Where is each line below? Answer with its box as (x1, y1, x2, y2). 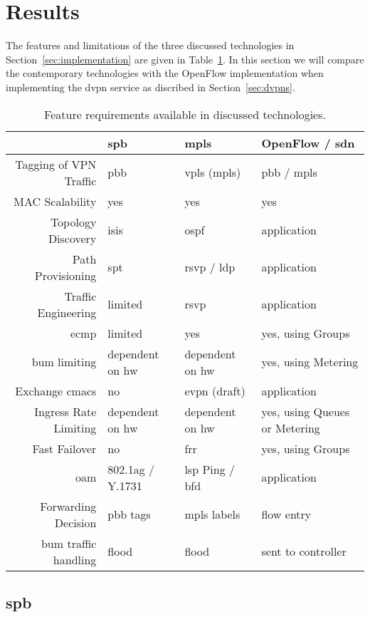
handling (53, 551, 97, 568)
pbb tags (107, 506, 151, 522)
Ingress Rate (34, 403, 97, 420)
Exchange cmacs (15, 382, 97, 399)
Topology (50, 213, 97, 230)
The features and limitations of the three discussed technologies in (6, 38, 295, 53)
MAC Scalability (14, 192, 97, 209)
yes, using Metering (261, 353, 359, 370)
